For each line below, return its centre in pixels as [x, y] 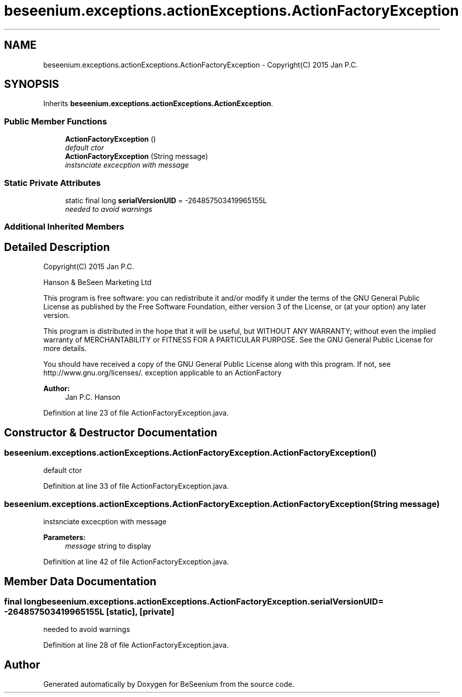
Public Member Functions [56, 121]
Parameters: [64, 537]
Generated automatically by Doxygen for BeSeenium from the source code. [169, 684]
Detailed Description [57, 247]
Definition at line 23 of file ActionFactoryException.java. [136, 413]
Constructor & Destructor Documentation [111, 432]
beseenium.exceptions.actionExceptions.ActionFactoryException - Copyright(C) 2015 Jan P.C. [201, 65]
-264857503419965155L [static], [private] [89, 611]
